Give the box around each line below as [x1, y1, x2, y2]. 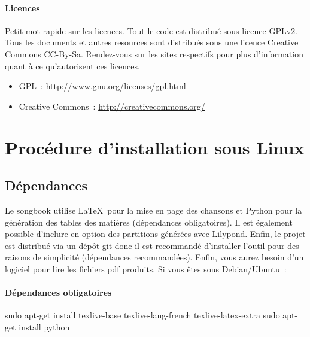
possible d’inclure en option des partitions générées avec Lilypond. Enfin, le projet [5, 227, 306, 240]
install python [19, 320, 70, 333]
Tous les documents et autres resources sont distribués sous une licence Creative [5, 36, 299, 48]
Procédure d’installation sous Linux [5, 135, 305, 159]
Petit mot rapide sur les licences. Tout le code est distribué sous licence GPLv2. [5, 24, 297, 37]
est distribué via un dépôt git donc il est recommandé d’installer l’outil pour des [5, 239, 299, 251]
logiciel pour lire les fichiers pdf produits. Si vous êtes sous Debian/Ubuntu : [5, 262, 287, 275]
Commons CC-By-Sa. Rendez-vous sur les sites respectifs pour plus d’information [5, 47, 303, 60]
